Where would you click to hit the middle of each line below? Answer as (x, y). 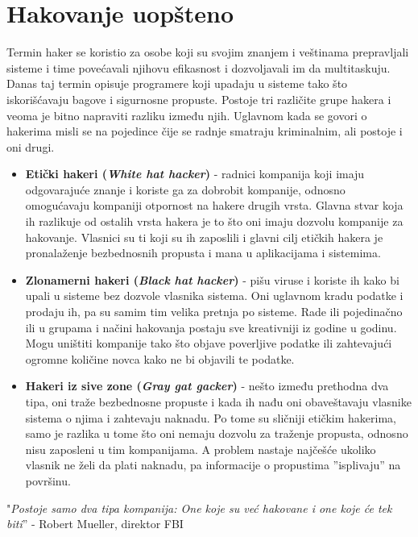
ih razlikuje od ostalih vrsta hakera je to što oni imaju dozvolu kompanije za (214, 221)
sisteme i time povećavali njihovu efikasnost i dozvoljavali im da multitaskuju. (199, 67)
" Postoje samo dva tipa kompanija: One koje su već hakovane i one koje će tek (199, 508)
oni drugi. (31, 146)
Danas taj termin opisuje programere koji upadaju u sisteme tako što (177, 83)
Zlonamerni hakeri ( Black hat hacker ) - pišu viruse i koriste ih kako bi (212, 279)
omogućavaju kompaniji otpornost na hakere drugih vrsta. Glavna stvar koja (214, 205)
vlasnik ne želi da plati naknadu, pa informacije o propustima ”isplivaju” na (213, 465)
